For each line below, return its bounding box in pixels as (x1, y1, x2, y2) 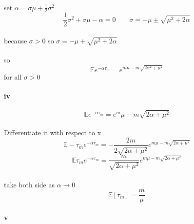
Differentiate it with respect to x (4, 127, 101, 138)
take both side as (4, 179, 55, 189)
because (4, 36, 27, 46)
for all (4, 71, 22, 81)
